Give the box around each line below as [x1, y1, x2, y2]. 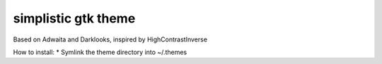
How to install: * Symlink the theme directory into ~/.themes [13, 48, 187, 56]
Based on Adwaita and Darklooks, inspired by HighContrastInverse [13, 35, 208, 44]
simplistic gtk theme [13, 11, 136, 26]
